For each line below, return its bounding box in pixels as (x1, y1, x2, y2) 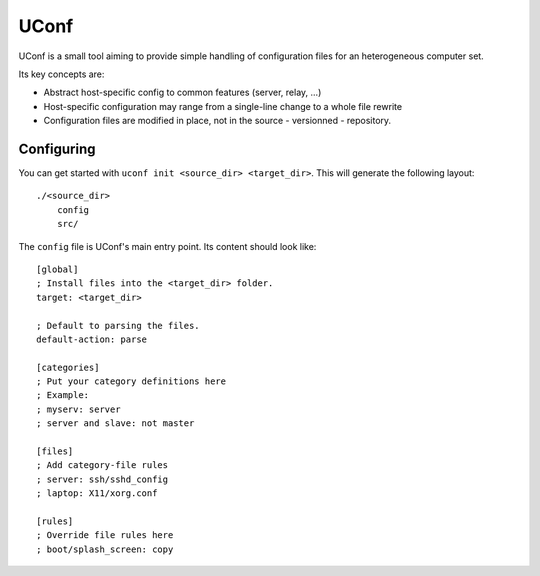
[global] (36, 263, 79, 275)
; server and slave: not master (36, 418, 195, 429)
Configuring (18, 140, 96, 157)
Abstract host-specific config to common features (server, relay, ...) (43, 86, 322, 99)
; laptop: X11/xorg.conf (36, 488, 158, 499)
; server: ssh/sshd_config (36, 473, 169, 485)
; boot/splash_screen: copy (36, 543, 174, 555)
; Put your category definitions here (36, 376, 227, 387)
